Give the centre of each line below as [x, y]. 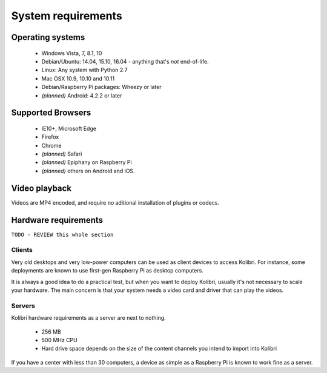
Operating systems [48, 37]
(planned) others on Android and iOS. [88, 171]
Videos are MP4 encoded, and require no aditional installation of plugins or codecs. [115, 202]
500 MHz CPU [60, 340]
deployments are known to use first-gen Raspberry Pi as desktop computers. [107, 271]
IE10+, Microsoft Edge [69, 128]
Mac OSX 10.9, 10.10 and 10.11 [78, 78]
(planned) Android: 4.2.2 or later [82, 95]
